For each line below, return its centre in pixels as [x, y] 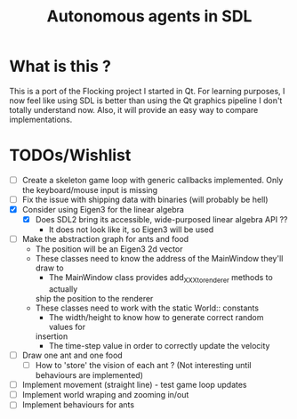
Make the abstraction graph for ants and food [105, 239]
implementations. [41, 119]
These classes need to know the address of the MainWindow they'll [159, 259]
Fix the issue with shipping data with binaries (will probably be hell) [145, 199]
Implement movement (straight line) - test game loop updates [134, 385]
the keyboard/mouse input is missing [90, 189]
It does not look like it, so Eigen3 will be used [131, 230]
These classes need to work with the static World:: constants [147, 308]
